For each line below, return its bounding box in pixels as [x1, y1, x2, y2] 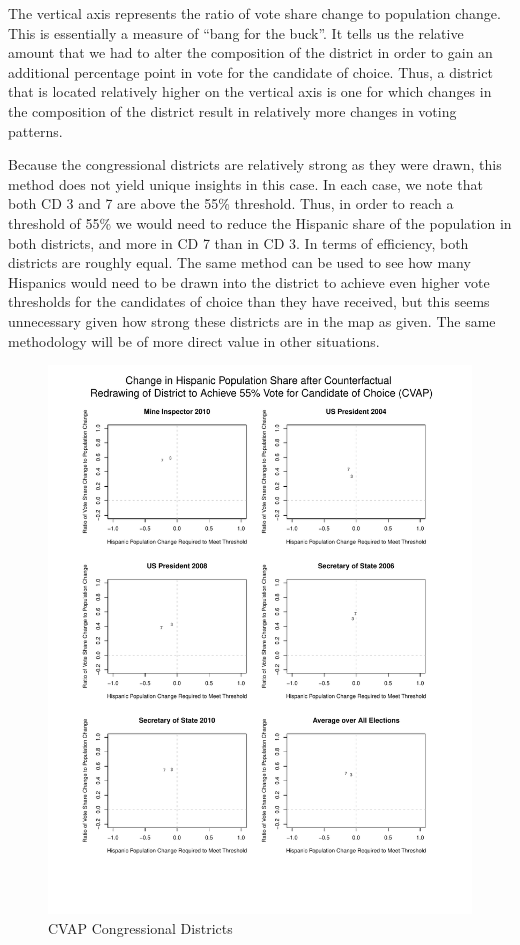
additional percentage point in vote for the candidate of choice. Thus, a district [8, 61, 493, 82]
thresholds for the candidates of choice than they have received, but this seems [8, 291, 490, 312]
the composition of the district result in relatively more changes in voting [8, 100, 457, 121]
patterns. [8, 120, 63, 141]
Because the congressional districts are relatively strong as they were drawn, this [8, 154, 502, 175]
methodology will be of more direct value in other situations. [8, 330, 380, 351]
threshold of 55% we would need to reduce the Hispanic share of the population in [8, 212, 512, 233]
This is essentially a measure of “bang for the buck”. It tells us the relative [8, 22, 464, 43]
